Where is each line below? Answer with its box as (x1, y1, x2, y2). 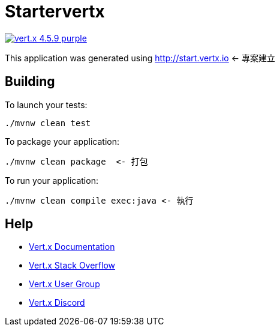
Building (5, 74, 55, 90)
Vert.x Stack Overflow (29, 260, 116, 271)
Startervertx (5, 1, 105, 22)
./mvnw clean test (5, 118, 91, 128)
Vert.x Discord (29, 297, 85, 308)
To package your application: (5, 136, 120, 147)
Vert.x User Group (29, 279, 100, 290)
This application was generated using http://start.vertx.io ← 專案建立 (5, 52, 275, 63)
